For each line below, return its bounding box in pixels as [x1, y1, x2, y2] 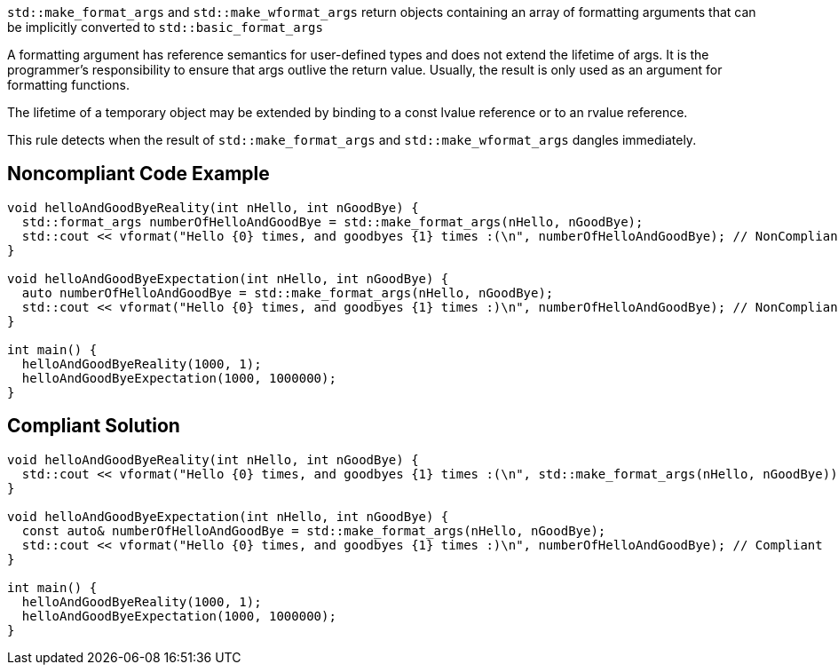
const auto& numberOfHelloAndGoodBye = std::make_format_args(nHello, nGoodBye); [21, 523, 606, 538]
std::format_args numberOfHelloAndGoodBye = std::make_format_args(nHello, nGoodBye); [21, 214, 644, 229]
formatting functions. [7, 77, 130, 92]
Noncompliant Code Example [7, 162, 270, 186]
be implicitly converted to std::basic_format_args [7, 20, 323, 35]
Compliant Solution [7, 415, 180, 438]
